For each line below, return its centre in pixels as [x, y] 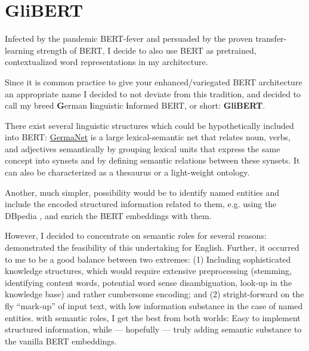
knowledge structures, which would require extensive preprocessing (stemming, [148, 271]
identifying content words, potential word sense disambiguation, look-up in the [149, 282]
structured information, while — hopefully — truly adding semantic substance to [153, 329]
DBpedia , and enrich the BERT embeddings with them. [108, 215]
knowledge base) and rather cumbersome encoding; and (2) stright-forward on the [154, 294]
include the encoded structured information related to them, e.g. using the [141, 204]
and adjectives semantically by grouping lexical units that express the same [143, 148]
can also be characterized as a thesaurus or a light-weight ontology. [127, 172]
